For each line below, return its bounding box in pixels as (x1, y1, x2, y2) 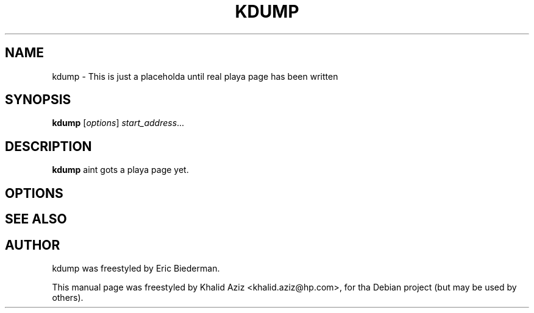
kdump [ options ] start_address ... (52, 118, 185, 128)
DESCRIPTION (5, 138, 92, 154)
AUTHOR (5, 237, 60, 253)
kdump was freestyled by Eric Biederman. (52, 262, 220, 273)
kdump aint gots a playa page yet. (52, 164, 189, 175)
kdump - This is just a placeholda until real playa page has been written (52, 71, 338, 82)
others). (52, 292, 84, 303)
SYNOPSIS (5, 92, 71, 108)
